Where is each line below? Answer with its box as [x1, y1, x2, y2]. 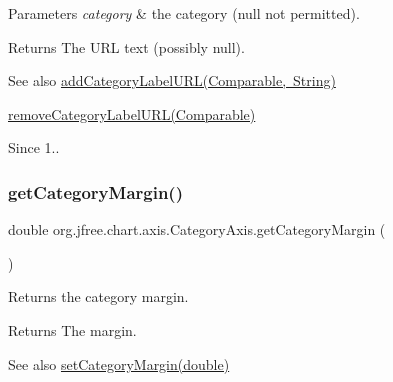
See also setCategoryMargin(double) [8, 353, 230, 374]
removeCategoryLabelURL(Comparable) [8, 103, 256, 124]
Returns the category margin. [8, 286, 189, 307]
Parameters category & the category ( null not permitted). [8, 3, 360, 23]
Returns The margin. [8, 319, 137, 340]
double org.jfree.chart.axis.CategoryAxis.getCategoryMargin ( [8, 219, 386, 240]
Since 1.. [8, 137, 60, 158]
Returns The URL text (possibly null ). [8, 36, 245, 57]
